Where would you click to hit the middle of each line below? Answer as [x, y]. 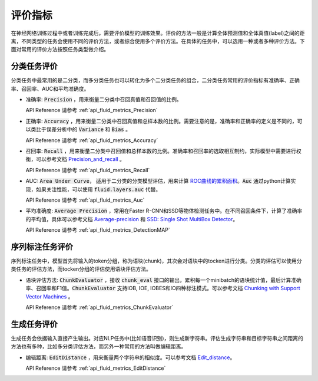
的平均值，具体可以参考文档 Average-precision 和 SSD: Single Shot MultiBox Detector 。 [132, 219]
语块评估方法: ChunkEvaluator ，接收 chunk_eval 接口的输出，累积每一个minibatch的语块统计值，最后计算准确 [163, 280]
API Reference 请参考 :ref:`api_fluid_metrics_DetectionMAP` [98, 230]
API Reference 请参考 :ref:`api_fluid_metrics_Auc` [85, 200]
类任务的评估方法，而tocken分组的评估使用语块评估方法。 [81, 269]
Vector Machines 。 [49, 296]
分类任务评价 [34, 66]
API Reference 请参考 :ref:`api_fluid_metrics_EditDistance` [96, 368]
